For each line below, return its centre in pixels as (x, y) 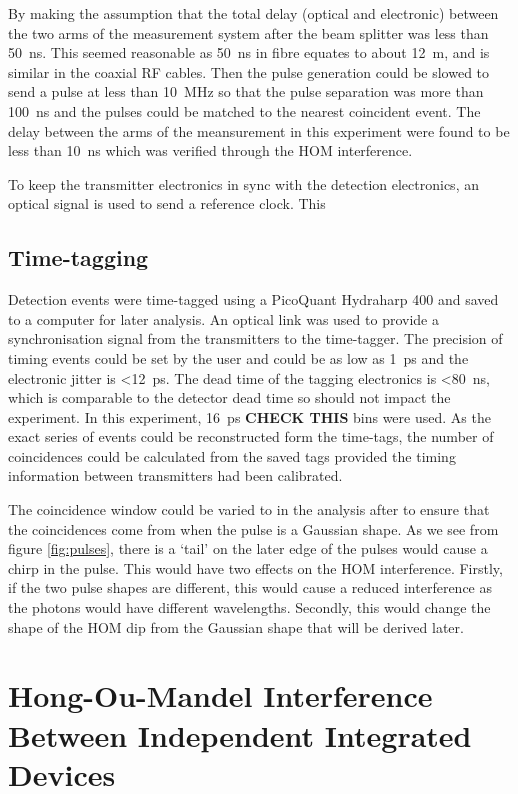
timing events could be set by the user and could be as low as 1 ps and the (238, 357)
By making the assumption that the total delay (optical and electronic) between (253, 13)
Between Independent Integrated (240, 734)
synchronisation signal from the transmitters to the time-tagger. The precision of (255, 338)
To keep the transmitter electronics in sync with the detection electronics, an (243, 183)
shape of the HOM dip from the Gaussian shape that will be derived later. (236, 626)
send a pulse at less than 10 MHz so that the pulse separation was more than (246, 91)
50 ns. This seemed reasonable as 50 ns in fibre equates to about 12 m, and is (249, 52)
